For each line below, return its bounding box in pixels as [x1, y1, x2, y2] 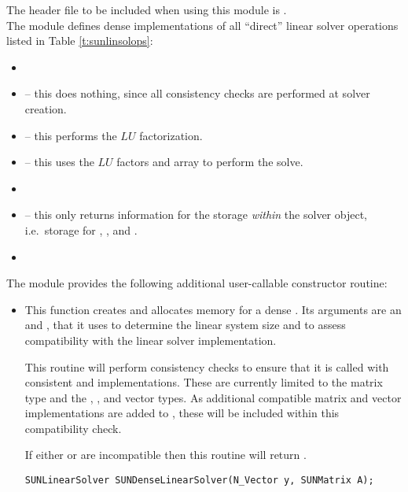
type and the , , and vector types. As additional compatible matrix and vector [24, 389, 402, 405]
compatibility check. [24, 420, 122, 436]
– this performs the [24, 127, 117, 143]
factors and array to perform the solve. [116, 154, 303, 170]
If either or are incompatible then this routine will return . [24, 446, 307, 463]
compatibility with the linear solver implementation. [24, 331, 277, 348]
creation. [24, 100, 67, 117]
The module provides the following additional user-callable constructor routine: [6, 275, 388, 291]
